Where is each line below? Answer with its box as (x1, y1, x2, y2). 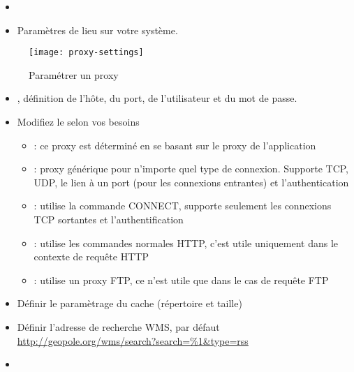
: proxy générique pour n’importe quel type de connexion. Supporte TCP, (34, 161, 348, 176)
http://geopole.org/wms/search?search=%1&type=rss (17, 333, 249, 348)
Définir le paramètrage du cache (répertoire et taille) (17, 296, 242, 311)
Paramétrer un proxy (29, 67, 119, 82)
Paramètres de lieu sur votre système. (17, 22, 178, 37)
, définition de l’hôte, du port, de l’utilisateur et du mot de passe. (17, 91, 297, 105)
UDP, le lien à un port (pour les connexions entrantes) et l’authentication (34, 174, 349, 189)
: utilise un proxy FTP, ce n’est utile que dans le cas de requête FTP (34, 272, 329, 287)
